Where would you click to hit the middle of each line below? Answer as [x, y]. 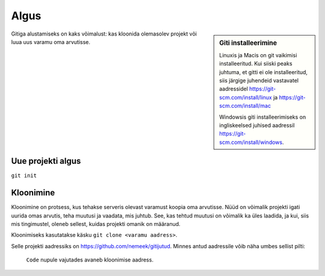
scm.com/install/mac [245, 106]
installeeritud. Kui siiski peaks [256, 64]
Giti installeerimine [248, 43]
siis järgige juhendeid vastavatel [259, 80]
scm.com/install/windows [251, 142]
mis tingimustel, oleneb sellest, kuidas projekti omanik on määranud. [96, 224]
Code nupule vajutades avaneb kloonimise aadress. [90, 260]
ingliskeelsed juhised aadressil [257, 125]
